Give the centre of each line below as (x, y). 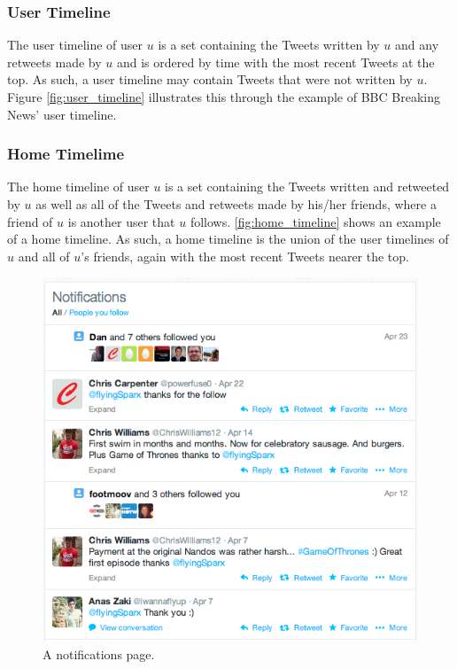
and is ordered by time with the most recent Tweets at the (275, 62)
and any (417, 45)
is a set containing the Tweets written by (269, 45)
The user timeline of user (75, 45)
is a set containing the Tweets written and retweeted (307, 187)
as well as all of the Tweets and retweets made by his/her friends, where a (236, 204)
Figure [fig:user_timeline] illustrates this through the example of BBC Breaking (224, 97)
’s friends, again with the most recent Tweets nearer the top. (245, 256)
